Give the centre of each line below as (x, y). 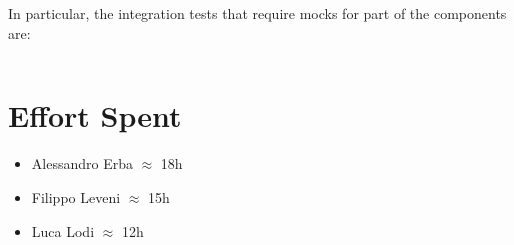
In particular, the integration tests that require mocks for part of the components (257, 13)
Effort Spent (95, 115)
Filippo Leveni (76, 196)
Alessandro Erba (82, 163)
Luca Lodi (63, 230)
